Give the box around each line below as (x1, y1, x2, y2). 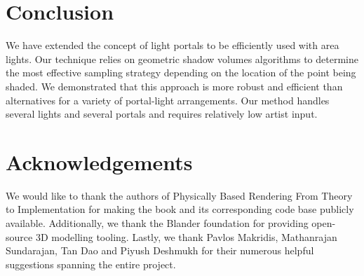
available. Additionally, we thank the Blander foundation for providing (6, 216, 309, 230)
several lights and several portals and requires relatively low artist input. (6, 106, 318, 121)
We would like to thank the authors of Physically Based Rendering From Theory (6, 188, 353, 202)
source (6, 229, 33, 244)
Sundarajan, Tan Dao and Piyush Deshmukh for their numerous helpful (6, 243, 314, 258)
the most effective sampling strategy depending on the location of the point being (6, 65, 356, 80)
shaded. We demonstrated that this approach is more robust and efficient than (6, 78, 343, 93)
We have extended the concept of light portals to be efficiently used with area (6, 38, 339, 53)
